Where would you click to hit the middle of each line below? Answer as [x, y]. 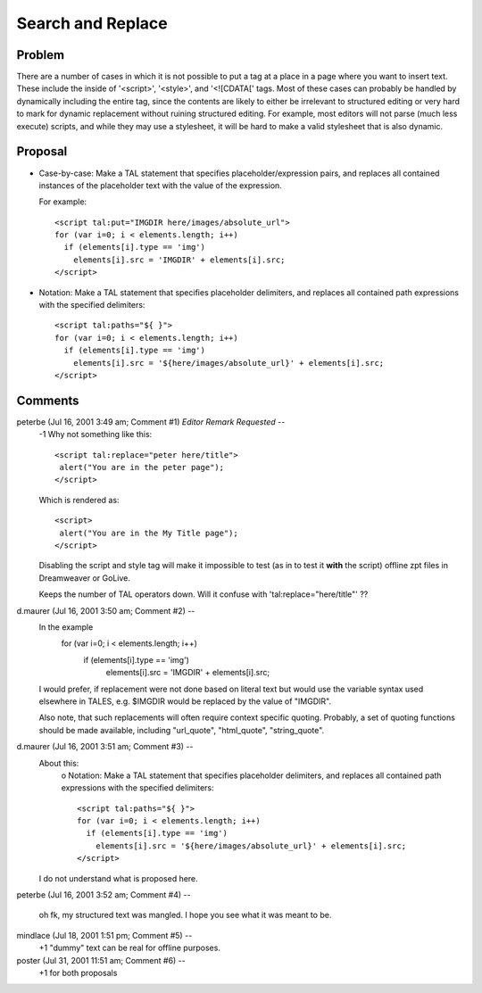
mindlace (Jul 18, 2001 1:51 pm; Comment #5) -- [104, 935]
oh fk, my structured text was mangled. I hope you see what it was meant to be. [185, 915]
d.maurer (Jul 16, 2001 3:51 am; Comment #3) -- [105, 747]
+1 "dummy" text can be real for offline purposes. [129, 948]
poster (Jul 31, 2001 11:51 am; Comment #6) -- [101, 960]
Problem [41, 55]
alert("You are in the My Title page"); [149, 533]
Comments [48, 400]
